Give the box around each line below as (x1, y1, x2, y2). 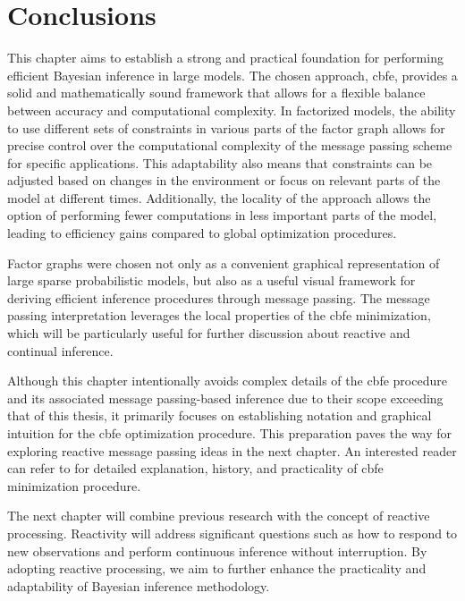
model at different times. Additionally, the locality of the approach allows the (7, 188, 431, 207)
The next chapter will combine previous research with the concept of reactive (7, 506, 430, 525)
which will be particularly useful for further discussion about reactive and (7, 324, 410, 343)
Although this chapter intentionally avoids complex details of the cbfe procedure (7, 371, 447, 390)
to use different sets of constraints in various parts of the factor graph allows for (7, 118, 445, 137)
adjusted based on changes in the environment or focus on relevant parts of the (7, 171, 441, 190)
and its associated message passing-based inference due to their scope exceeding (7, 388, 444, 407)
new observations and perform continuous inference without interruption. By (7, 541, 427, 560)
